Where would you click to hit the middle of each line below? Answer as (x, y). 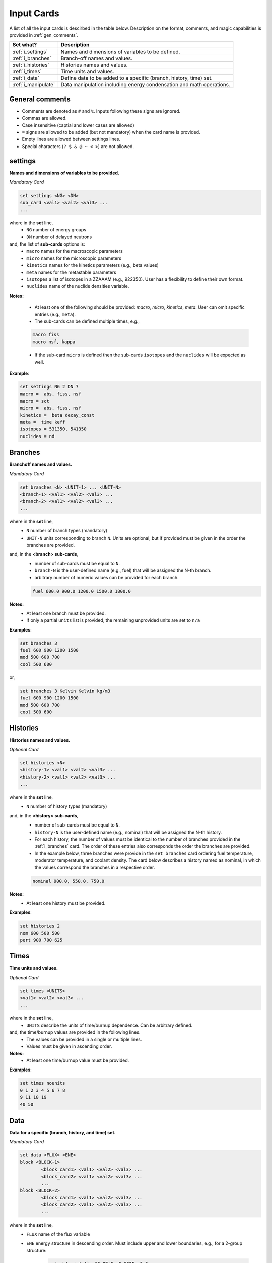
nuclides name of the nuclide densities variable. (78, 286)
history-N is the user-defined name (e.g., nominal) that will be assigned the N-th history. (128, 832)
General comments (40, 99)
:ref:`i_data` (26, 78)
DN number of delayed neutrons (59, 237)
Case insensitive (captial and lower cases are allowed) (78, 125)
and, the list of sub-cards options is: (47, 244)
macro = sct (35, 401)
